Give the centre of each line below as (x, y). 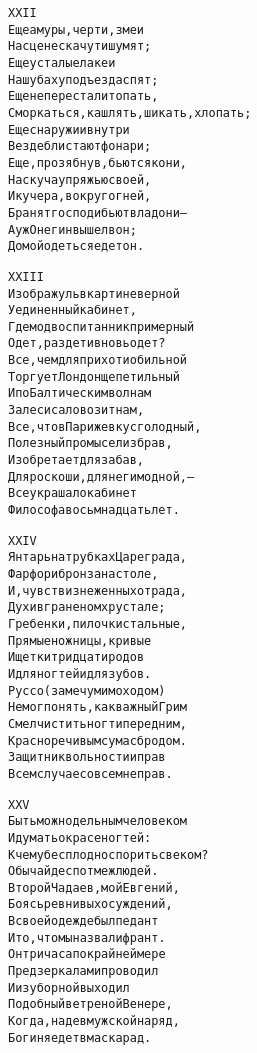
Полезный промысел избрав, (90, 443)
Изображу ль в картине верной (94, 293)
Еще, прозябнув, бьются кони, (97, 162)
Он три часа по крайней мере (87, 954)
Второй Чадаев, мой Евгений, (94, 887)
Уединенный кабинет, (72, 310)
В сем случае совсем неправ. (90, 773)
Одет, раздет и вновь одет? (87, 343)
